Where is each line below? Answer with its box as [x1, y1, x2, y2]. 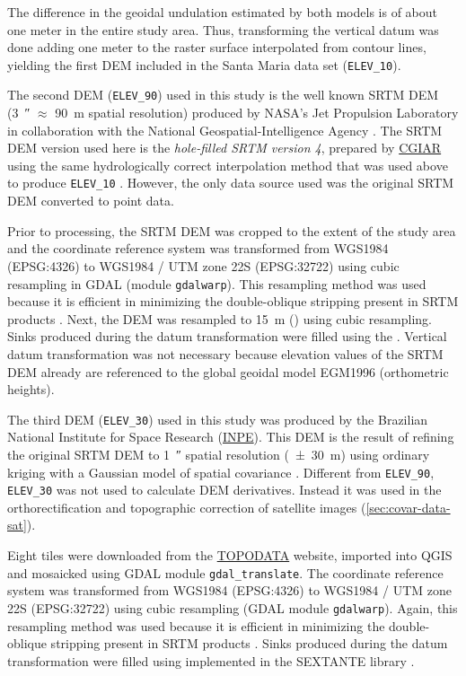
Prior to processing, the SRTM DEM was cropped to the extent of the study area [7, 221, 456, 240]
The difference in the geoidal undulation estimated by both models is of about [7, 3, 438, 21]
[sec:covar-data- [365, 497, 451, 516]
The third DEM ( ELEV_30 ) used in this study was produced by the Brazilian [7, 409, 428, 428]
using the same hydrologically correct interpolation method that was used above [7, 155, 448, 174]
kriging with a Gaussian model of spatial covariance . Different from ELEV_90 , [7, 462, 435, 481]
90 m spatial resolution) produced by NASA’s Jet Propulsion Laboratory [55, 103, 459, 122]
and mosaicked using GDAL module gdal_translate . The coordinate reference [7, 563, 444, 582]
